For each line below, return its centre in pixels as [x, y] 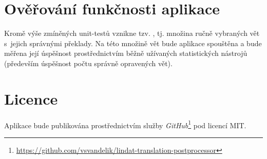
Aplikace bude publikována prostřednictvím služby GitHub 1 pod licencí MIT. [125, 124]
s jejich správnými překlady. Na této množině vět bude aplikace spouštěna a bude [133, 43]
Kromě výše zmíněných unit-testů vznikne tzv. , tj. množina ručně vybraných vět [132, 33]
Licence [31, 98]
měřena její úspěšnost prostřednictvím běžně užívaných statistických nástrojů [126, 53]
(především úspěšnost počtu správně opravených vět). [88, 63]
